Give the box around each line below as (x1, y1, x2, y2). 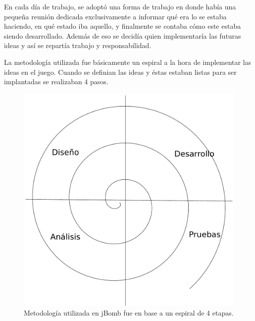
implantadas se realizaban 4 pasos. (4, 76, 108, 87)
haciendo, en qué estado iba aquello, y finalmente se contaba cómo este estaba (4, 21, 241, 31)
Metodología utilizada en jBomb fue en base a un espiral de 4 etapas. (24, 307, 234, 318)
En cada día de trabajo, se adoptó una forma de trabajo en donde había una (4, 1, 236, 11)
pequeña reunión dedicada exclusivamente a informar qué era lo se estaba (4, 11, 227, 21)
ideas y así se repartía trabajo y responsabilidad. (4, 40, 152, 51)
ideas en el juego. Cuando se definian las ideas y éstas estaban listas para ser (4, 66, 237, 77)
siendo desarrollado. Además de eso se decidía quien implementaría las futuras (4, 30, 241, 41)
